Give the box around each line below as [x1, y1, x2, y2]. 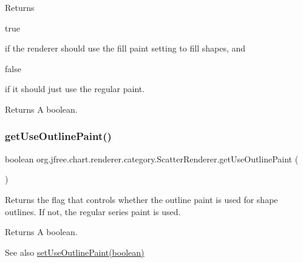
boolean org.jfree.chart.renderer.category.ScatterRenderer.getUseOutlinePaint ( [5, 152, 299, 165]
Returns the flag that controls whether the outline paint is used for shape [5, 193, 278, 205]
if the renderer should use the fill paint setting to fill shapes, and [5, 42, 246, 55]
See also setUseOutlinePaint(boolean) [5, 245, 145, 258]
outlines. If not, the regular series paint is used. [5, 205, 181, 218]
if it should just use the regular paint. [5, 82, 145, 95]
